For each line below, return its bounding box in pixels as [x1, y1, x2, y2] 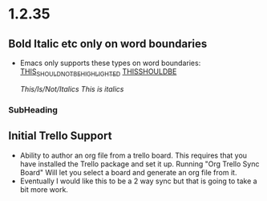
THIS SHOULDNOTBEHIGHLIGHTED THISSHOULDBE [19, 67, 177, 78]
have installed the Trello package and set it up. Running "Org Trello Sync [19, 158, 260, 169]
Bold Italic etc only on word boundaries [8, 37, 208, 51]
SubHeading [8, 104, 59, 115]
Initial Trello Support [8, 129, 112, 143]
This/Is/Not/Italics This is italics [19, 84, 124, 93]
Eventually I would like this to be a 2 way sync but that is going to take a [19, 176, 258, 186]
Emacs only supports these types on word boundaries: [19, 58, 201, 68]
